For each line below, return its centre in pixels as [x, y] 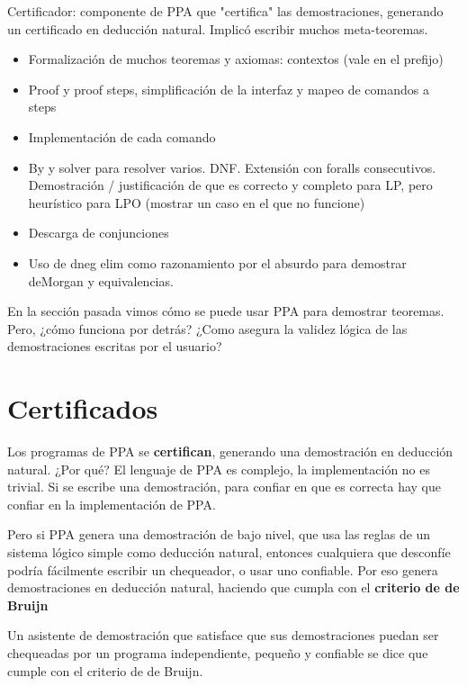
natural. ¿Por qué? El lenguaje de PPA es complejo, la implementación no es [219, 469]
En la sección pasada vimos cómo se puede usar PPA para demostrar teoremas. [226, 311]
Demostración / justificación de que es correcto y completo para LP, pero [230, 185]
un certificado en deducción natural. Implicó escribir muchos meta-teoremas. [218, 28]
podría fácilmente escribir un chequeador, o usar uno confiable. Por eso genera [223, 569]
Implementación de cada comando [122, 136]
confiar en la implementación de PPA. [112, 504]
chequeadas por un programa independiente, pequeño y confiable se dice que [218, 652]
